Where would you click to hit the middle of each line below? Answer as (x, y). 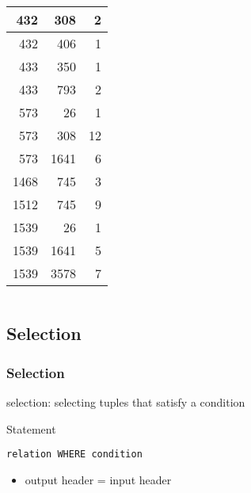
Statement (31, 428)
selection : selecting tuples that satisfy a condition (126, 402)
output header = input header (98, 479)
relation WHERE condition (74, 455)
